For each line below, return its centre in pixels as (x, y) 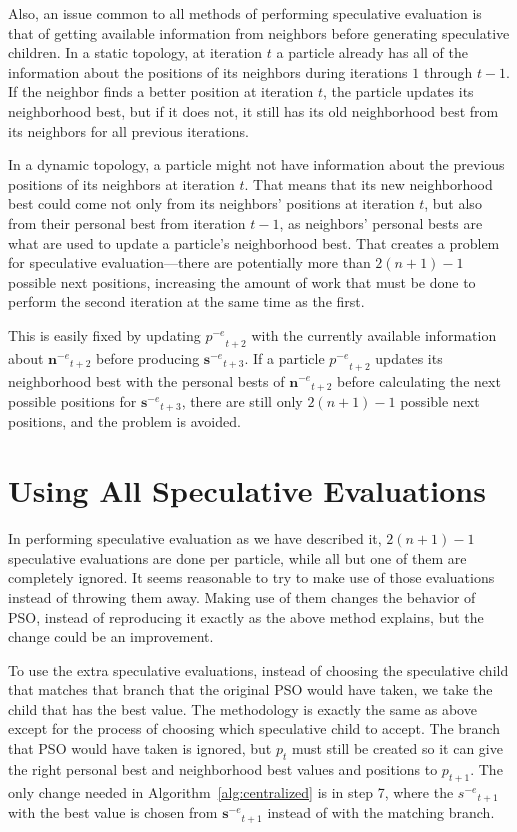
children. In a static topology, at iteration (135, 52)
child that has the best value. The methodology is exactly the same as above (242, 708)
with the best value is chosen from (113, 812)
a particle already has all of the (372, 52)
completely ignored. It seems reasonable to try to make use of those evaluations (251, 577)
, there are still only (242, 400)
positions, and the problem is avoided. (124, 421)
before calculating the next (419, 380)
